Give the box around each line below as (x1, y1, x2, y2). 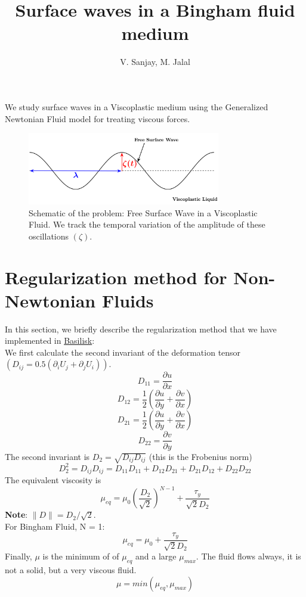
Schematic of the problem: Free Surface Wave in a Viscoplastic (29, 206, 258, 219)
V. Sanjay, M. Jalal (120, 55, 190, 68)
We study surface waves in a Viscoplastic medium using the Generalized (5, 100, 268, 113)
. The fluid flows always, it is (196, 550, 301, 562)
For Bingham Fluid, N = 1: (5, 520, 105, 532)
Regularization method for (5, 265, 227, 289)
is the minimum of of (42, 550, 119, 562)
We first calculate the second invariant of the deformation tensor (5, 346, 241, 358)
